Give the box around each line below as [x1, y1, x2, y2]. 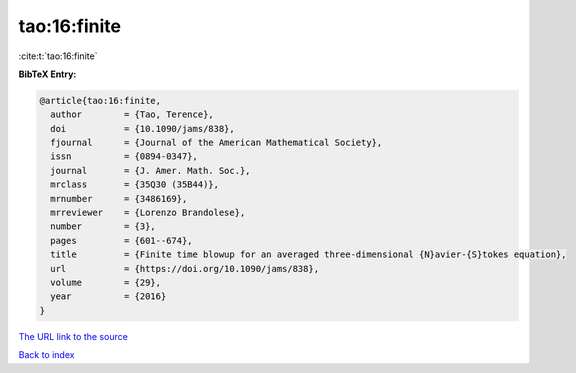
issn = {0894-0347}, [50, 151, 199, 162]
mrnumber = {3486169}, [50, 193, 188, 204]
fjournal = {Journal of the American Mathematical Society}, [50, 137, 383, 149]
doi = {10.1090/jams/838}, [50, 123, 235, 134]
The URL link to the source [18, 330, 129, 342]
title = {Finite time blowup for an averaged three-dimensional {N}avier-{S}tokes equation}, [50, 249, 567, 260]
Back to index [18, 349, 75, 361]
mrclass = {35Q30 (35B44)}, [50, 179, 220, 190]
